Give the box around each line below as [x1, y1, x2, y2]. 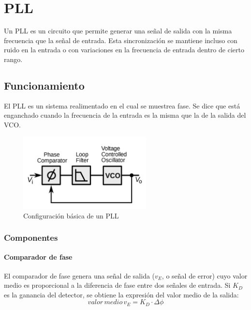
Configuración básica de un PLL [23, 211, 119, 221]
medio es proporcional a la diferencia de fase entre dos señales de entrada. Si [4, 280, 231, 290]
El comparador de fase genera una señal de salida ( [4, 270, 155, 280]
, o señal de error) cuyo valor [162, 270, 248, 280]
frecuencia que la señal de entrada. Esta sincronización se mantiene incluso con [4, 35, 237, 45]
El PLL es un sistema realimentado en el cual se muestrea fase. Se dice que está [4, 100, 240, 110]
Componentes [4, 231, 58, 243]
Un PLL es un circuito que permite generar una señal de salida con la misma [4, 26, 232, 36]
